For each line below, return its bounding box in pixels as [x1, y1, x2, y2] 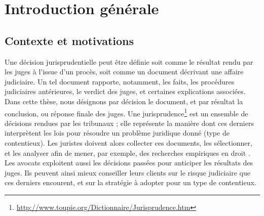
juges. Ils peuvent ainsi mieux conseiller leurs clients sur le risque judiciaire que [5, 167, 250, 178]
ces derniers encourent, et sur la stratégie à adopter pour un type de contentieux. [5, 177, 256, 188]
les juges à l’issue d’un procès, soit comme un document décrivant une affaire [5, 66, 244, 77]
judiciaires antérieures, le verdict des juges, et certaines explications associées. [5, 86, 246, 97]
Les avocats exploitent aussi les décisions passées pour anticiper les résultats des [5, 157, 253, 168]
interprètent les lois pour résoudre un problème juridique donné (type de [5, 127, 230, 138]
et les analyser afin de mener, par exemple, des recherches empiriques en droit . [5, 147, 250, 158]
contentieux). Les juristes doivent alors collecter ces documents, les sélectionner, [5, 137, 252, 148]
